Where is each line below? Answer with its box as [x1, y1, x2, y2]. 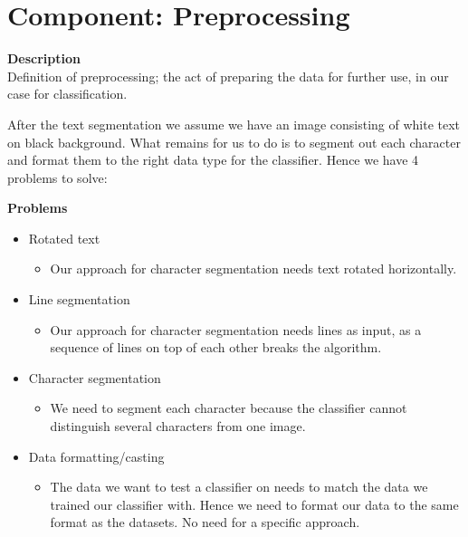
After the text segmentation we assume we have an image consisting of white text [7, 114, 461, 133]
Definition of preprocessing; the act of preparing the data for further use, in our [7, 66, 449, 85]
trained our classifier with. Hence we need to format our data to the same [50, 494, 459, 513]
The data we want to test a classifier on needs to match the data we [50, 477, 428, 496]
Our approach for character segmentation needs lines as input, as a [50, 320, 422, 339]
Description [7, 49, 81, 68]
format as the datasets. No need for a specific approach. [50, 513, 360, 532]
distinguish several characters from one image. [50, 417, 306, 436]
